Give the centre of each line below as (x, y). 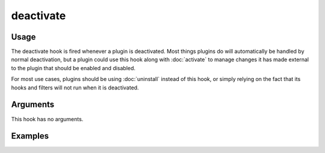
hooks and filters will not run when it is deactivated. (75, 88)
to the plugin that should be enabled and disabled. (73, 68)
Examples (30, 136)
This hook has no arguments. (47, 119)
